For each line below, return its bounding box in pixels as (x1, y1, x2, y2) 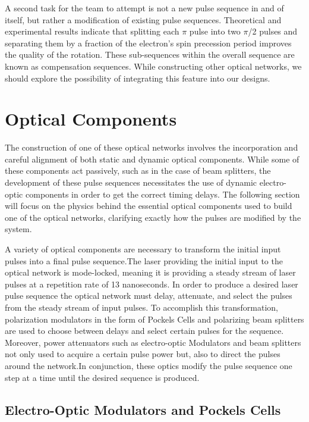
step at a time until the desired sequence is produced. (5, 371, 200, 383)
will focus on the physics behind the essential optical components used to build (5, 199, 292, 212)
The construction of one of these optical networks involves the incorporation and (5, 141, 298, 154)
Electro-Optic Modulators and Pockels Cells (5, 400, 281, 418)
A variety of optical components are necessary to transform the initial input (5, 243, 281, 255)
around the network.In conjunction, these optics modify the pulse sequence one (5, 359, 292, 371)
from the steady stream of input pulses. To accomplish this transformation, (5, 301, 278, 313)
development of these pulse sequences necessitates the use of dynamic (5, 176, 257, 189)
